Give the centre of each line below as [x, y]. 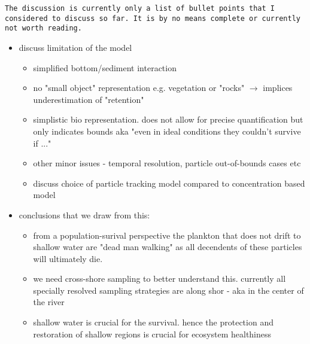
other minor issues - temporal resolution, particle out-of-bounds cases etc [167, 163]
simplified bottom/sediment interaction [105, 67]
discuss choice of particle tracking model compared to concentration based [169, 183]
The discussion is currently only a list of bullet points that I [140, 8]
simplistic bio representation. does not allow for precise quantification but [168, 119]
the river [49, 302]
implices [278, 88]
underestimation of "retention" [89, 99]
